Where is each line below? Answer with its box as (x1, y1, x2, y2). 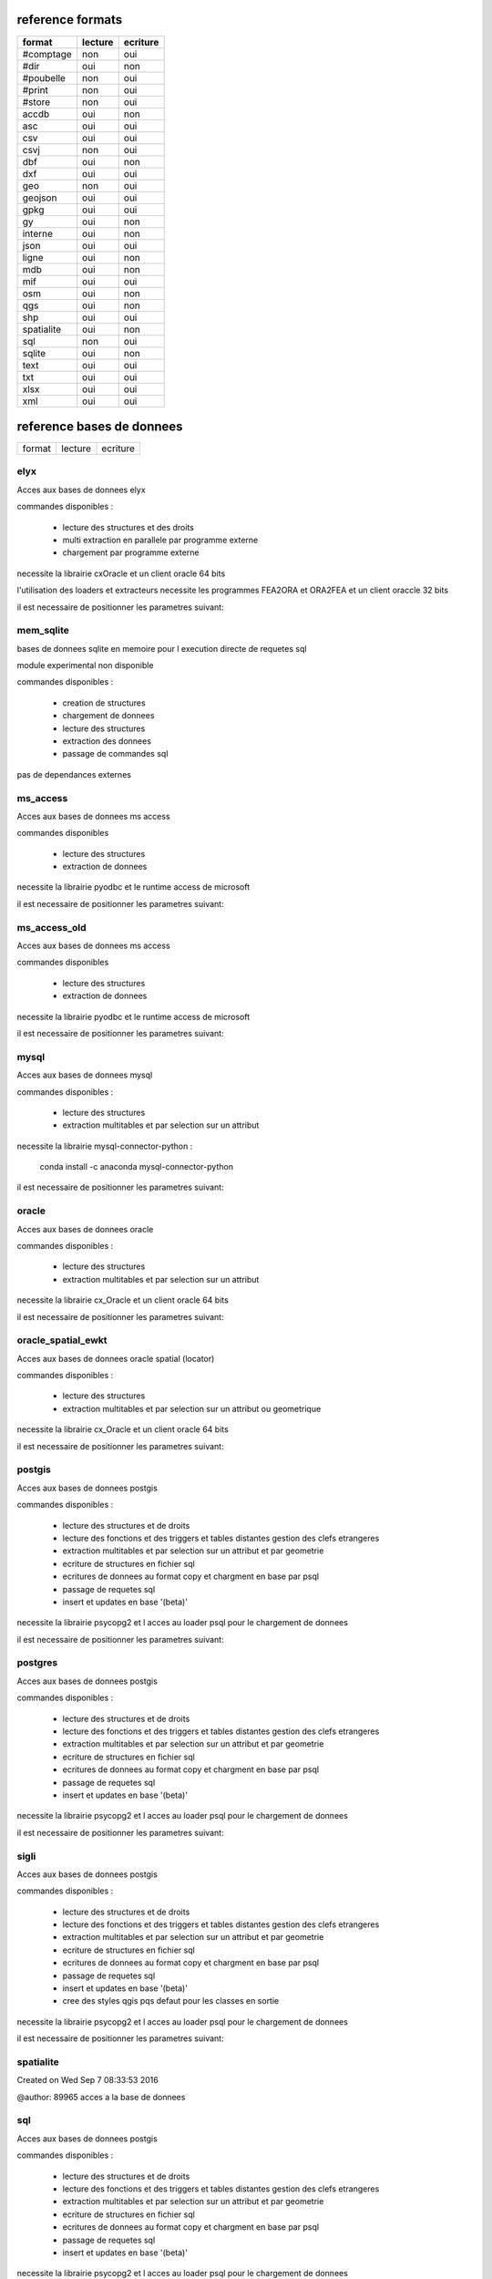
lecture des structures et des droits (62, 521, 195, 532)
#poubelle (22, 71, 66, 84)
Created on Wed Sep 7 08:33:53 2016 (16, 2075, 159, 2086)
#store (22, 96, 51, 108)
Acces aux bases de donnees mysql (16, 1069, 153, 1080)
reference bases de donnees (16, 418, 183, 434)
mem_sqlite (16, 624, 70, 637)
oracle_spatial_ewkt (16, 1334, 108, 1346)
